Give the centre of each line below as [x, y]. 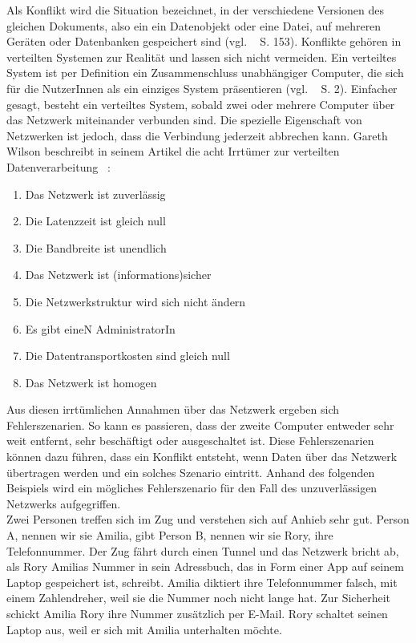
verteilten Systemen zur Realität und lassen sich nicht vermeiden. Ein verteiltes [202, 57]
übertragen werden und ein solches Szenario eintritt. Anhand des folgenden [191, 472]
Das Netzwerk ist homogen [91, 382]
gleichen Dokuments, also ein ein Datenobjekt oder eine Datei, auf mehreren [194, 25]
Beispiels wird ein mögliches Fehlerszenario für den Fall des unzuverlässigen [192, 488]
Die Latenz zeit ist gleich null [95, 221]
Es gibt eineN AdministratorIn [100, 328]
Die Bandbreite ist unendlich [96, 247]
